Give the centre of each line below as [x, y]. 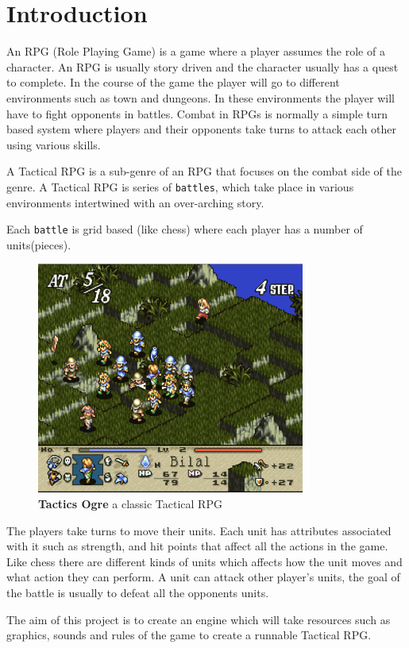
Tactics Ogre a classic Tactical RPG [130, 503]
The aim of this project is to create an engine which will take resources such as [199, 619]
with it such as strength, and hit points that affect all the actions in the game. [197, 546]
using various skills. [54, 144]
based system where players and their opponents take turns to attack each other [202, 129]
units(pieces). [39, 244]
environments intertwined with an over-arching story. [135, 202]
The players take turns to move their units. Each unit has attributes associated [199, 530]
